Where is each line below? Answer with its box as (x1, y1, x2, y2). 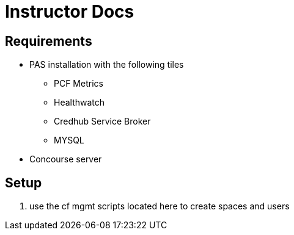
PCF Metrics (54, 78, 103, 89)
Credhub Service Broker (54, 116, 151, 127)
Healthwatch (54, 97, 105, 108)
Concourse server (29, 154, 102, 165)
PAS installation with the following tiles (29, 59, 184, 70)
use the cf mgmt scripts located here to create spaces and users (29, 201, 290, 212)
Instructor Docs (5, 1, 134, 22)
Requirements (5, 33, 92, 49)
